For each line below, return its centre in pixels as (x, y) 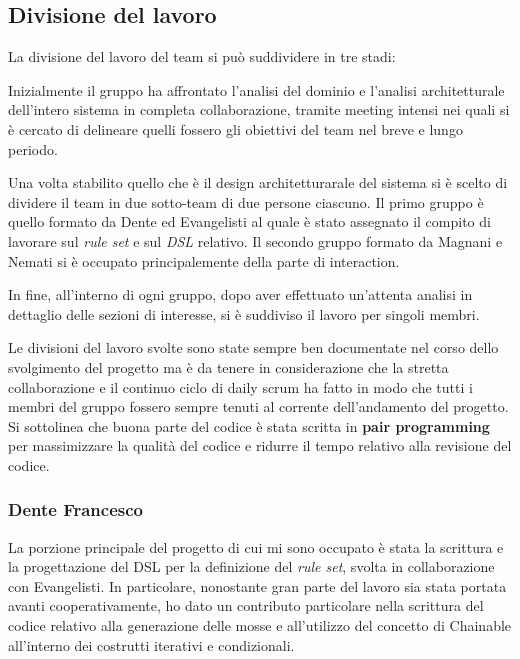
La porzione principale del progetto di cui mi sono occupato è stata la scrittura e (256, 546)
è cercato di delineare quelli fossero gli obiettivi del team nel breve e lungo (235, 128)
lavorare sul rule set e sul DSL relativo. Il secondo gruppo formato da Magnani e (255, 240)
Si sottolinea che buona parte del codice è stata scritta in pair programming (249, 425)
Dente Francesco (75, 509)
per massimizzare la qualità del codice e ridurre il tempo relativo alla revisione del (260, 445)
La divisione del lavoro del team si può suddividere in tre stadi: (202, 56)
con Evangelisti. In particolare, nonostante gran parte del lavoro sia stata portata (257, 585)
